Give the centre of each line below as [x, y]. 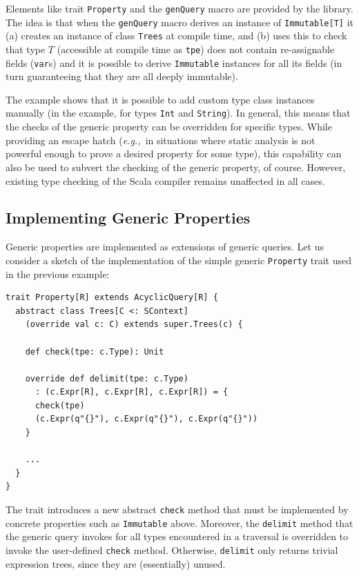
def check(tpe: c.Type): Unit [95, 351]
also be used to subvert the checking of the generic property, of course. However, [176, 167]
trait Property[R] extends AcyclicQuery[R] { [112, 298]
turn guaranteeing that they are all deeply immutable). [122, 76]
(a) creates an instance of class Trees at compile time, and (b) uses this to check [176, 36]
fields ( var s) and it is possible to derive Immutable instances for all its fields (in [174, 62]
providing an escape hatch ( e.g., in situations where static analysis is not [161, 140]
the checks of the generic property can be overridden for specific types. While [169, 127]
